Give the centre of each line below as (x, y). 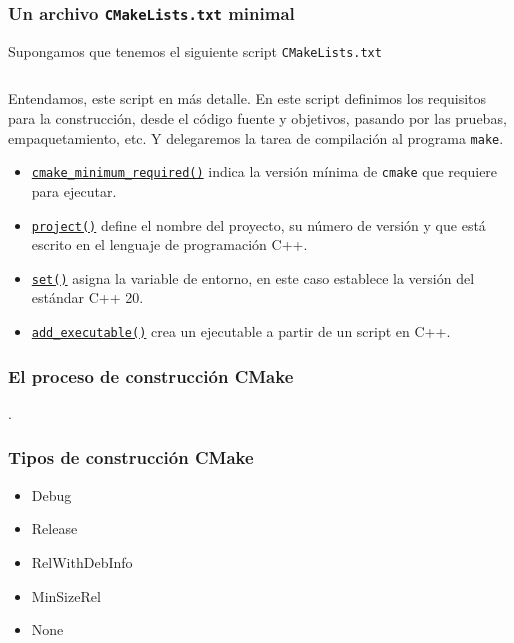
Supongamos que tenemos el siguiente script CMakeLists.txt (195, 50)
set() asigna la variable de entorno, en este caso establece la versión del (253, 277)
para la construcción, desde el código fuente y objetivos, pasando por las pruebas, (257, 118)
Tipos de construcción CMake (131, 457)
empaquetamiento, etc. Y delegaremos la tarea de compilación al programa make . (256, 137)
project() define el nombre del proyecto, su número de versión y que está (258, 224)
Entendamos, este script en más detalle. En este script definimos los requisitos (247, 98)
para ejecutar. (74, 190)
